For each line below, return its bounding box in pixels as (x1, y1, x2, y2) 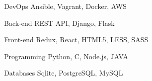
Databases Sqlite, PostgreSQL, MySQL (4, 68, 123, 78)
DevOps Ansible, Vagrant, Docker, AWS (4, 1, 127, 11)
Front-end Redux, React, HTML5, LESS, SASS (4, 34, 149, 45)
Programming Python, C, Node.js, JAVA (4, 51, 129, 61)
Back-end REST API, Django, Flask (4, 17, 115, 28)
